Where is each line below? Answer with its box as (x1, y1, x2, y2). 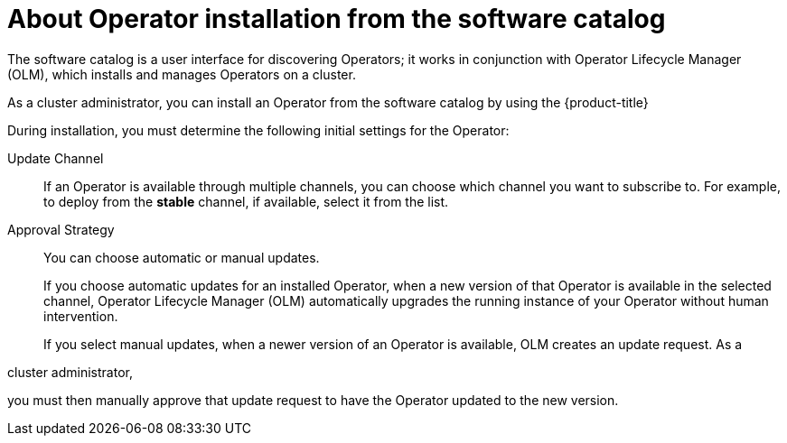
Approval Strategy (7, 221, 115, 237)
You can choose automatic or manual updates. (43, 249, 320, 265)
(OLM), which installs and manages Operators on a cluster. (7, 66, 356, 82)
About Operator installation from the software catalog (7, 4, 666, 34)
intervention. (43, 308, 118, 324)
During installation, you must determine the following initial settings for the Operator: (7, 122, 510, 138)
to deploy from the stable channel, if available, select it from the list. (43, 193, 449, 209)
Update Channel (7, 150, 104, 166)
